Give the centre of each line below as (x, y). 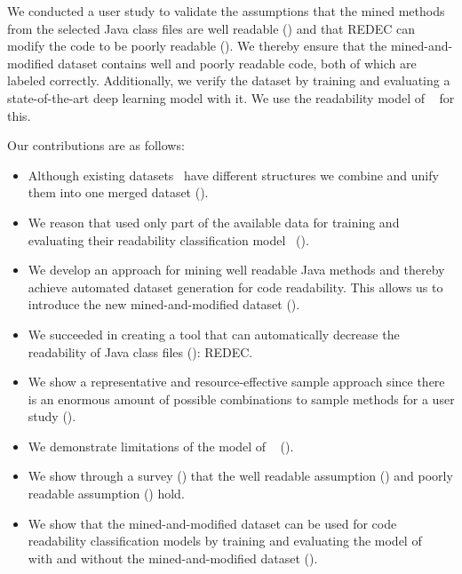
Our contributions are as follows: (96, 145)
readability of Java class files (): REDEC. (140, 351)
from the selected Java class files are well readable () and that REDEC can (211, 28)
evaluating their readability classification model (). (168, 239)
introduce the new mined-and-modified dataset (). (164, 304)
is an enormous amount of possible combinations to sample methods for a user (241, 399)
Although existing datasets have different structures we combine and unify (233, 175)
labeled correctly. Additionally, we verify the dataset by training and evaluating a (229, 80)
